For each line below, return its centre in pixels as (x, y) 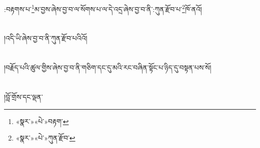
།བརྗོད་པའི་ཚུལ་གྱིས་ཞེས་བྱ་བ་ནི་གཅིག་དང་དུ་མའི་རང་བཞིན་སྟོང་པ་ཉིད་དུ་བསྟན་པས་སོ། (108, 68)
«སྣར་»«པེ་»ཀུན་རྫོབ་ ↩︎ (45, 138)
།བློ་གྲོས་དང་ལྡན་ (23, 97)
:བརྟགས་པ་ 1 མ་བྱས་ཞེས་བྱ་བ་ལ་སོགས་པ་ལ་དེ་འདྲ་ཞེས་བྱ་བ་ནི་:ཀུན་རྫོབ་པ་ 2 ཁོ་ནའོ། (103, 8)
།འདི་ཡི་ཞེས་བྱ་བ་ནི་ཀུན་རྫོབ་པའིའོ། (46, 38)
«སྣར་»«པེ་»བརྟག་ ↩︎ (42, 121)
